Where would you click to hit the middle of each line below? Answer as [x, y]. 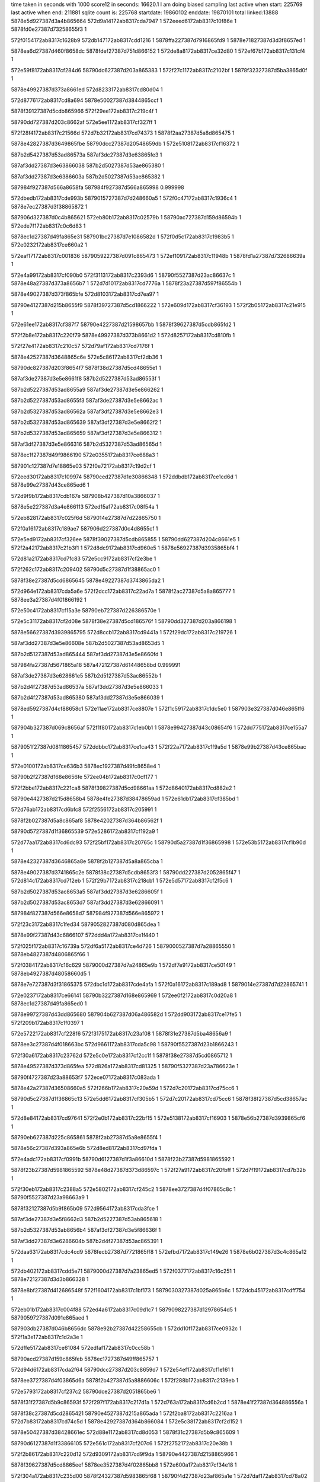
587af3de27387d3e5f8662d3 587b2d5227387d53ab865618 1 [87, 1219]
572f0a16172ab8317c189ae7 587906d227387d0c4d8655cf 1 [84, 528]
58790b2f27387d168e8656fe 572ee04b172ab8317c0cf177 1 [84, 777]
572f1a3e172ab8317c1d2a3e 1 [47, 1337]
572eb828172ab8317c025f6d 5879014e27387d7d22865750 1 [86, 518]
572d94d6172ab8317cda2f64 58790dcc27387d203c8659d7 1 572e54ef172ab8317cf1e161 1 [122, 1369]
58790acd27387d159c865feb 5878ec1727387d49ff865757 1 [84, 1359]
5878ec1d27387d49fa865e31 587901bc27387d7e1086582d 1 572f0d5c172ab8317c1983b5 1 [122, 237]
